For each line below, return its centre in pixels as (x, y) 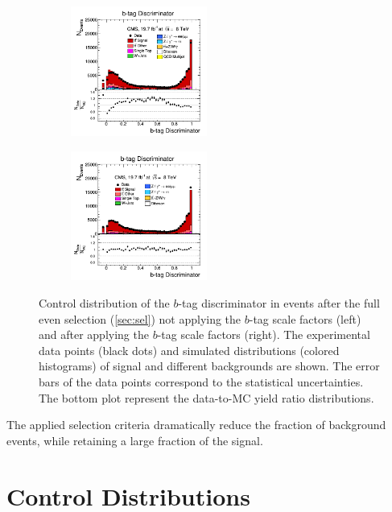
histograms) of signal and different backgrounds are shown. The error (209, 366)
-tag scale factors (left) (305, 318)
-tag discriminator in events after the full (279, 303)
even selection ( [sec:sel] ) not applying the (140, 318)
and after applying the (94, 334)
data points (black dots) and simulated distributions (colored (189, 350)
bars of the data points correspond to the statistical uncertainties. (201, 381)
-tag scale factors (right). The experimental (264, 334)
